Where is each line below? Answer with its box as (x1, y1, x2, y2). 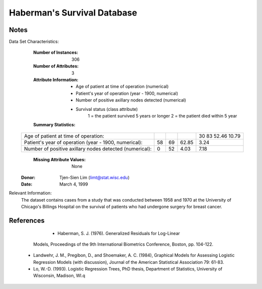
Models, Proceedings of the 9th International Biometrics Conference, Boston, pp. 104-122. (33, 241, 213, 247)
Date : (21, 181, 33, 187)
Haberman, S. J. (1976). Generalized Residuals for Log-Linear (57, 230, 180, 236)
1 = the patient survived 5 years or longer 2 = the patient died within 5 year (88, 113, 237, 119)
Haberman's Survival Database (9, 7, 137, 18)
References (9, 216, 45, 224)
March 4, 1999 (59, 181, 88, 187)
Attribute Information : (33, 77, 79, 83)
